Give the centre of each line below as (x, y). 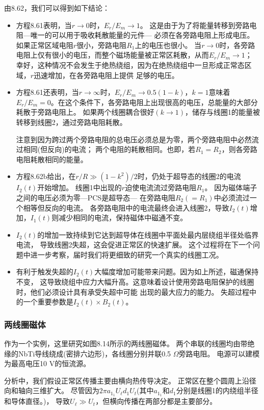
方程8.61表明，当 (44, 25)
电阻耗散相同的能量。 (52, 159)
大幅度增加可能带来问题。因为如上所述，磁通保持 (177, 272)
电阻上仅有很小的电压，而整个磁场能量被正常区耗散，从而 (112, 55)
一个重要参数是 (48, 302)
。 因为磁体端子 (231, 187)
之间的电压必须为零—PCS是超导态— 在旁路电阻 (96, 197)
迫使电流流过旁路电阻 (161, 187)
